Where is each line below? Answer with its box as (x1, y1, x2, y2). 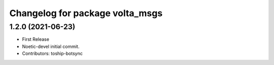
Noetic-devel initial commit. (22, 43, 80, 49)
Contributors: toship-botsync (22, 50, 83, 56)
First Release (22, 36, 49, 42)
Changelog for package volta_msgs (9, 8, 163, 19)
